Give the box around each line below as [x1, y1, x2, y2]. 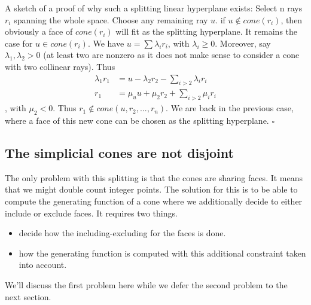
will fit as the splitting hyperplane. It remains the [115, 25, 298, 38]
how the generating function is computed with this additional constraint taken [19, 246, 306, 259]
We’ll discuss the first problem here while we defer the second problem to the [5, 278, 288, 291]
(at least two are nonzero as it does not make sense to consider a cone [43, 48, 300, 61]
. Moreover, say [215, 36, 271, 49]
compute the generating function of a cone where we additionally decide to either [5, 195, 303, 207]
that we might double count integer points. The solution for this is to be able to [5, 183, 298, 196]
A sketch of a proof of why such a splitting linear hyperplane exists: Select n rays [5, 2, 303, 14]
